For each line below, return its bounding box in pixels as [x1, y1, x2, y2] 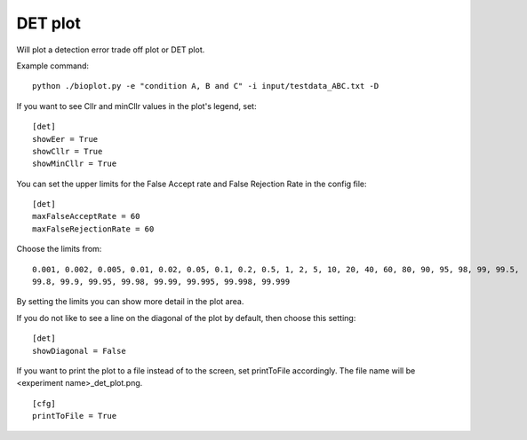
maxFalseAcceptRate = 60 [32, 211, 140, 222]
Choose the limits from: [16, 244, 102, 255]
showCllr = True [32, 146, 103, 156]
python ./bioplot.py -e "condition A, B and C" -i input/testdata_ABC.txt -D [32, 81, 379, 91]
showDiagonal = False [32, 346, 126, 356]
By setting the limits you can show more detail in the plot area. [16, 296, 244, 307]
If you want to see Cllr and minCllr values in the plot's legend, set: [16, 100, 257, 111]
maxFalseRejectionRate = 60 [32, 224, 155, 234]
